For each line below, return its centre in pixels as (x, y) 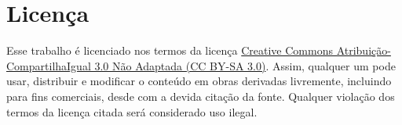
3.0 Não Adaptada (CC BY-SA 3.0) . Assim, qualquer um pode (245, 65)
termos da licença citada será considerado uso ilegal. (132, 111)
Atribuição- (364, 50)
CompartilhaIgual (49, 65)
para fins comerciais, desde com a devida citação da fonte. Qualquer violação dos (201, 96)
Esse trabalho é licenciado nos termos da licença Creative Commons (170, 50)
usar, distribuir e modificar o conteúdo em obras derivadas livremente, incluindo (199, 81)
